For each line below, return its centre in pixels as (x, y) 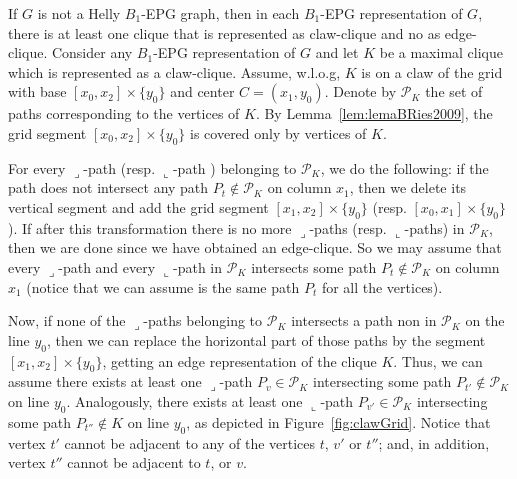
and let (337, 52)
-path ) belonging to (234, 167)
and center (202, 91)
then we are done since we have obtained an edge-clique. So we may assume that (255, 247)
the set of (454, 91)
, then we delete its (408, 187)
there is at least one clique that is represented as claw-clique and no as (224, 32)
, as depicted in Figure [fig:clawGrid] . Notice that (338, 421)
